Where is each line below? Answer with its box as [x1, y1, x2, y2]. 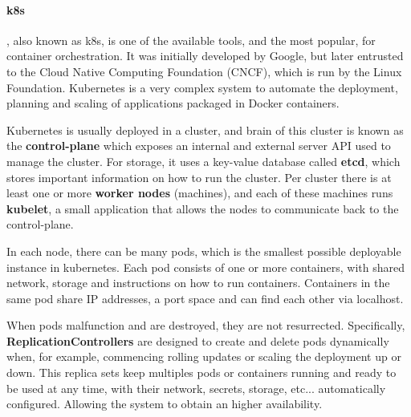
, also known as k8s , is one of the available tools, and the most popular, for [6, 31, 376, 48]
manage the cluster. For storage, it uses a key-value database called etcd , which [6, 152, 401, 169]
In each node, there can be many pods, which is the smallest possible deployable [6, 242, 401, 259]
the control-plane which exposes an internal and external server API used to [6, 137, 391, 154]
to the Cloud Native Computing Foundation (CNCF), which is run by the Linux [6, 63, 402, 79]
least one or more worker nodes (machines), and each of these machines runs [6, 184, 393, 201]
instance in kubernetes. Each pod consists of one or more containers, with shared [6, 258, 405, 275]
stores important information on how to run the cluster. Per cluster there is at [6, 168, 392, 185]
